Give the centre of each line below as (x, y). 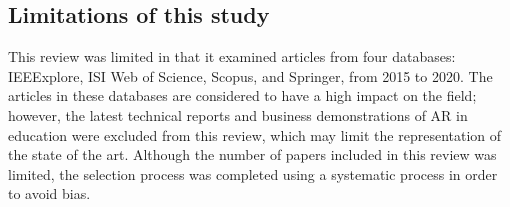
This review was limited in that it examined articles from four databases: (232, 56)
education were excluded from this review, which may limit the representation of (255, 134)
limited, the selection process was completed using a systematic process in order (253, 173)
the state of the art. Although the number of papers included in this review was (252, 154)
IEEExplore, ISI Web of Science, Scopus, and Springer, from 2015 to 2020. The (250, 75)
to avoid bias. (49, 193)
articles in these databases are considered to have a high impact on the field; (242, 95)
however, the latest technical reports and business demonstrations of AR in (238, 114)
